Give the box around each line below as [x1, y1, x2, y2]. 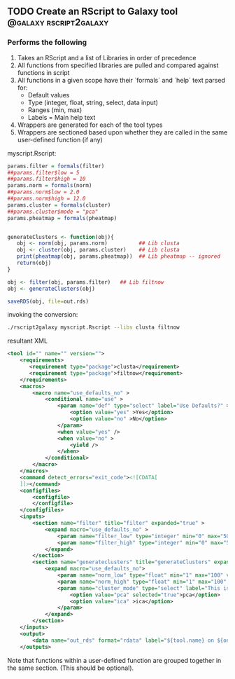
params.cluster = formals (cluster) [7, 201, 111, 209]
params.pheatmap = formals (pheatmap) [7, 214, 117, 221]
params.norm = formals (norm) [7, 182, 92, 189]
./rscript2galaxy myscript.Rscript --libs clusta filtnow [7, 324, 180, 331]
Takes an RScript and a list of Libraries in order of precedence [17, 53, 197, 62]
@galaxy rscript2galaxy [7, 17, 109, 29]
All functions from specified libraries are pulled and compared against [17, 61, 219, 69]
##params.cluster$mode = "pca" [7, 208, 99, 215]
